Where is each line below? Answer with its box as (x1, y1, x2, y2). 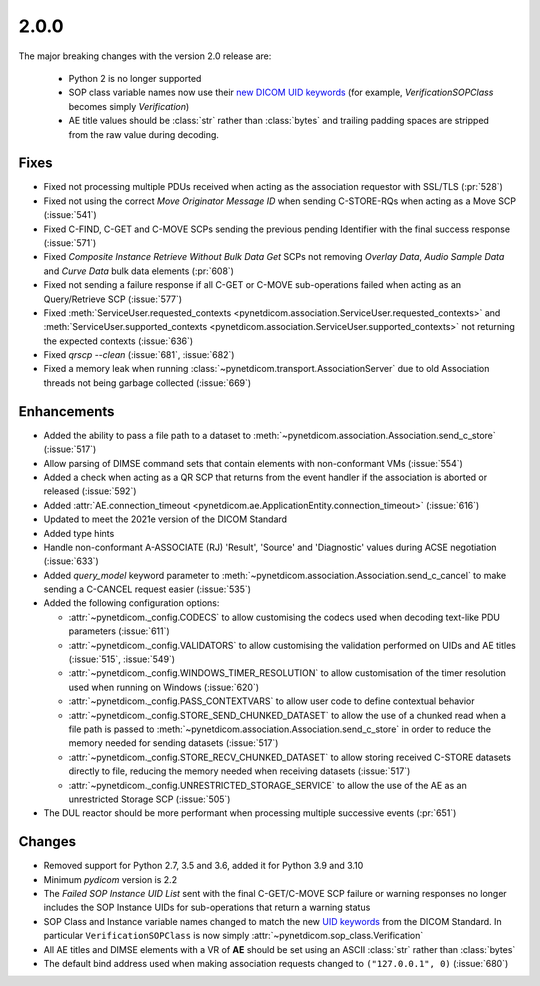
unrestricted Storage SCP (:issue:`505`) (68, 793, 231, 805)
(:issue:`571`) (43, 236, 97, 249)
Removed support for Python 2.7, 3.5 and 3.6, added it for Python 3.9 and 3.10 (43, 860, 364, 872)
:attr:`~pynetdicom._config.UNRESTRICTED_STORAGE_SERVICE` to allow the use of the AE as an (68, 779, 467, 791)
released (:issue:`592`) (43, 485, 137, 497)
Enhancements (18, 403, 115, 420)
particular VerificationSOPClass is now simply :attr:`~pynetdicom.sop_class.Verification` (43, 930, 424, 942)
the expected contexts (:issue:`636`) (43, 335, 194, 347)
